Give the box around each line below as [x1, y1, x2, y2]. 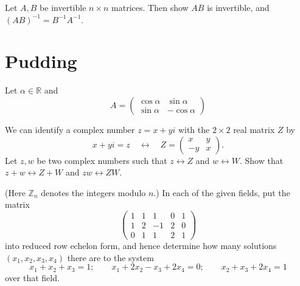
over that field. [5, 271, 60, 284]
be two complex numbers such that [37, 154, 167, 166]
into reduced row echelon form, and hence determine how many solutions [5, 239, 277, 252]
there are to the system [67, 251, 154, 264]
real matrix [233, 123, 275, 135]
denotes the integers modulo [41, 186, 146, 199]
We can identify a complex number [5, 123, 135, 135]
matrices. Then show [111, 1, 189, 13]
